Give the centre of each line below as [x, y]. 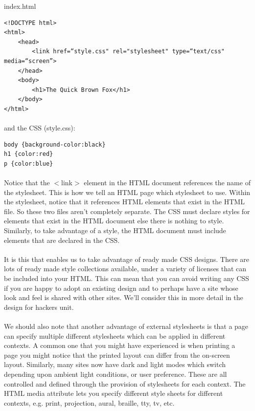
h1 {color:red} [29, 154]
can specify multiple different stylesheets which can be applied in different [115, 335]
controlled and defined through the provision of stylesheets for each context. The [125, 383]
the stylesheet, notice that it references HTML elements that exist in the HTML [124, 202]
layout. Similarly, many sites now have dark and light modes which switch [115, 364]
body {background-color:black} [55, 144]
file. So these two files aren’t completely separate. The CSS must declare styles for [127, 211]
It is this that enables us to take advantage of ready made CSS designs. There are [127, 259]
